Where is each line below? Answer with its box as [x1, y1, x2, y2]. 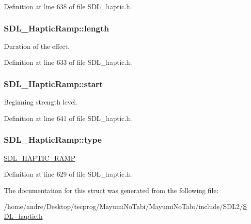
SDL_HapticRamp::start [4, 77, 103, 90]
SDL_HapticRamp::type [4, 134, 102, 146]
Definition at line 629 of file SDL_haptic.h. [4, 169, 132, 179]
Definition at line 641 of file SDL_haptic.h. [4, 113, 132, 123]
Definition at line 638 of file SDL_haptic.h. [4, 1, 132, 11]
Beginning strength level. [4, 97, 78, 107]
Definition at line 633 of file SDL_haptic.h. [4, 57, 132, 67]
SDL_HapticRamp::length [4, 22, 109, 34]
